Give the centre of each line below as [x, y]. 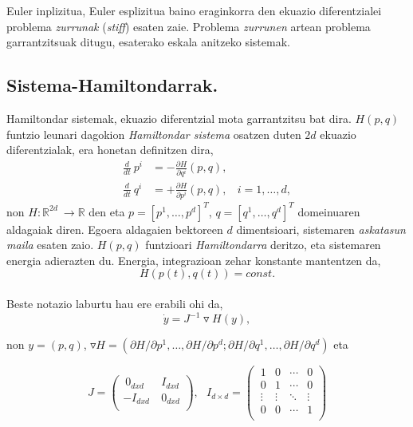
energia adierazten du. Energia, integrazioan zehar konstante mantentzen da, [194, 260]
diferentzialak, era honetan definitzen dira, [110, 150]
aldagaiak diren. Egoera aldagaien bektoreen [115, 229]
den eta [107, 211]
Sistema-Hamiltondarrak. [112, 85]
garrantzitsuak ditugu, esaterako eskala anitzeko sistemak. [148, 42]
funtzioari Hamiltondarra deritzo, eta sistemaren [263, 245]
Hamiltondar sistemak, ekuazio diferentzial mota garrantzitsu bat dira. [179, 118]
